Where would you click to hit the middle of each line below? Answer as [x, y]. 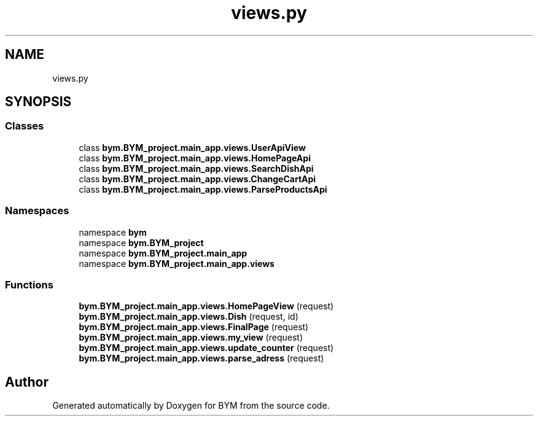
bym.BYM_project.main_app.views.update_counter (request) [206, 348]
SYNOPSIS [38, 102]
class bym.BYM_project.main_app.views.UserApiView [192, 147]
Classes [25, 126]
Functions [29, 284]
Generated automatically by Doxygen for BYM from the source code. [191, 406]
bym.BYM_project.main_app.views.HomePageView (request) [206, 306]
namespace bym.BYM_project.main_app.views [177, 263]
